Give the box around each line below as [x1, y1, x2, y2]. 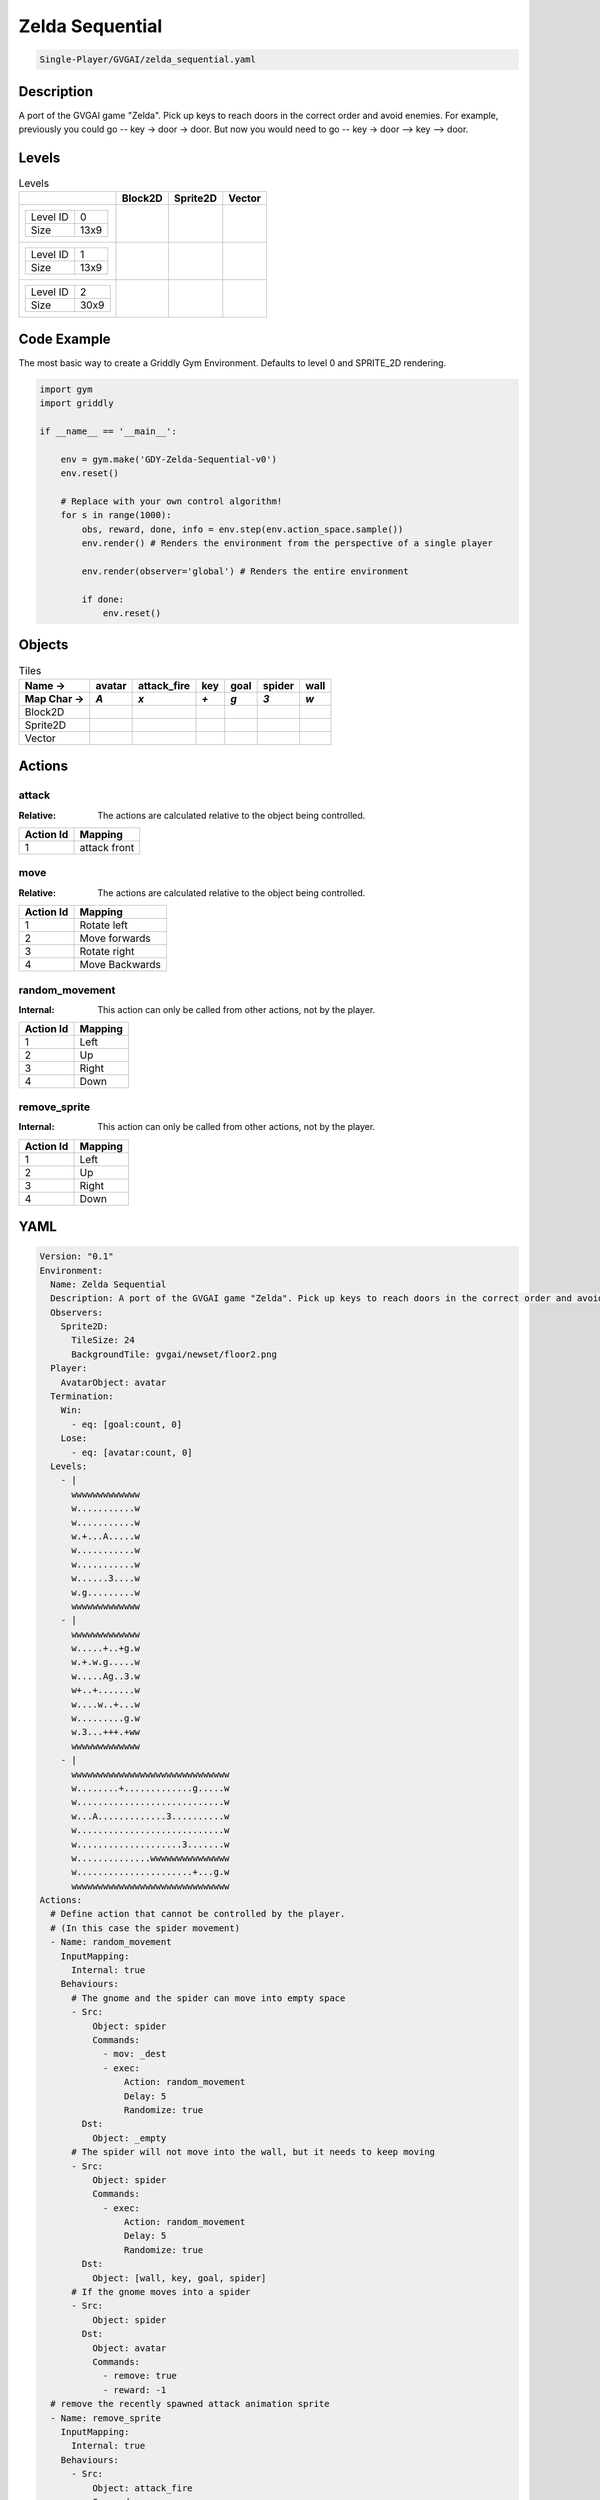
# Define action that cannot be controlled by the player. [50, 1908, 346, 1920]
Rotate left [79, 918, 129, 932]
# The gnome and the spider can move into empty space [71, 1992, 346, 2004]
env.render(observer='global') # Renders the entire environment [81, 565, 409, 577]
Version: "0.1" [39, 1251, 114, 1262]
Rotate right [79, 945, 135, 959]
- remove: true [102, 2370, 177, 2382]
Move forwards [79, 931, 152, 945]
